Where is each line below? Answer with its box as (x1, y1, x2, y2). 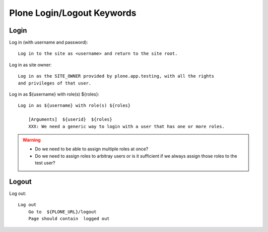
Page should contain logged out (28, 216, 110, 222)
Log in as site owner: (9, 62, 52, 68)
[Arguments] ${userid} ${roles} (28, 117, 113, 122)
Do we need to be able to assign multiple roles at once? (35, 146, 148, 152)
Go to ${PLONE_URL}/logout (28, 209, 97, 215)
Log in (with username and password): (9, 40, 88, 46)
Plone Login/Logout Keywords (9, 7, 136, 18)
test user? (35, 160, 56, 166)
